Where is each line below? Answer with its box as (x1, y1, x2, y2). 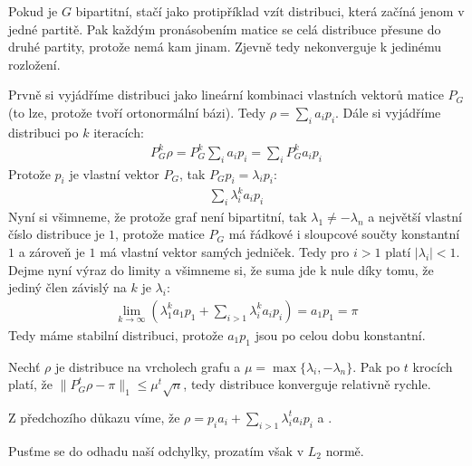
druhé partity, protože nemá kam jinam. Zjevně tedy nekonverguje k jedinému (8, 37, 442, 56)
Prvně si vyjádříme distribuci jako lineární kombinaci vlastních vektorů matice (8, 85, 444, 104)
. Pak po (352, 357, 400, 376)
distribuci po (8, 122, 79, 141)
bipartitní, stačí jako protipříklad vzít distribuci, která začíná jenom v (75, 2, 465, 20)
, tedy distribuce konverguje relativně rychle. (183, 375, 431, 394)
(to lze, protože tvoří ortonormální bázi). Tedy (8, 102, 266, 121)
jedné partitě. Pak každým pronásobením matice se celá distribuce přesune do (8, 19, 441, 38)
